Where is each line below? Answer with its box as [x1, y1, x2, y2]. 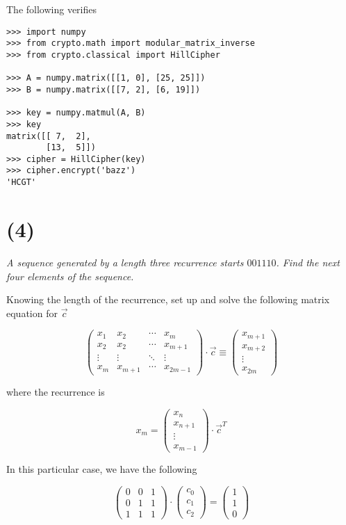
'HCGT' [6, 177, 36, 188]
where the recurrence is [6, 384, 105, 398]
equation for [6, 305, 58, 320]
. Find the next [276, 255, 340, 269]
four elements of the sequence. [6, 268, 134, 283]
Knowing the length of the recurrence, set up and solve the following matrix [6, 292, 330, 307]
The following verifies [6, 2, 97, 16]
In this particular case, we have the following [6, 462, 197, 476]
